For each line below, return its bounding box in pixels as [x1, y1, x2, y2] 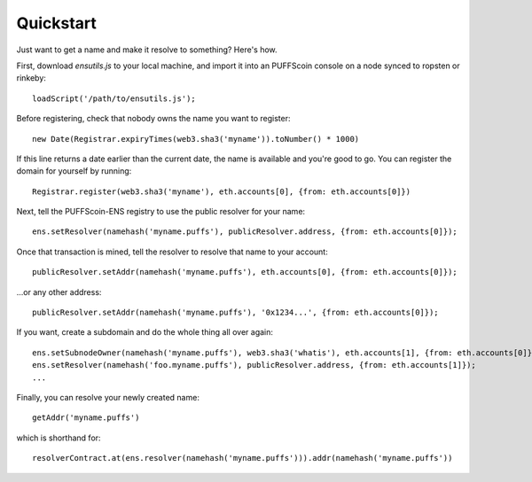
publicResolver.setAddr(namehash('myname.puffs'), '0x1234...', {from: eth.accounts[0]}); [32, 307, 439, 318]
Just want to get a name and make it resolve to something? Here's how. [16, 44, 278, 55]
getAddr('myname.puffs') [32, 413, 140, 423]
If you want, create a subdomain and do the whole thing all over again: [16, 327, 274, 338]
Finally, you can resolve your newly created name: [16, 392, 199, 402]
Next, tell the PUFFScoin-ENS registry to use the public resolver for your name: [16, 206, 306, 217]
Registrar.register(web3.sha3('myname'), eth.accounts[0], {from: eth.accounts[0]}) [32, 186, 411, 197]
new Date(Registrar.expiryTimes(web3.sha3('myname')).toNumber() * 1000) [32, 134, 360, 144]
